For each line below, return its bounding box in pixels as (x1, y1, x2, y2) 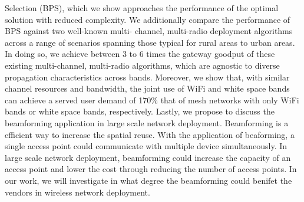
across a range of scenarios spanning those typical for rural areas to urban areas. (5, 36, 295, 48)
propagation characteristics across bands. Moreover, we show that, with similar (5, 70, 290, 83)
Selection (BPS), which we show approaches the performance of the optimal (5, 2, 279, 14)
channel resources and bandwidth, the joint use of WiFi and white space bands (5, 82, 290, 95)
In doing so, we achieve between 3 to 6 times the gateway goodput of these (5, 48, 275, 60)
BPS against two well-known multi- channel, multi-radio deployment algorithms (5, 25, 293, 37)
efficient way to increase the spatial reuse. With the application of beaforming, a (5, 128, 295, 140)
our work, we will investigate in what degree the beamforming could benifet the (5, 174, 292, 186)
